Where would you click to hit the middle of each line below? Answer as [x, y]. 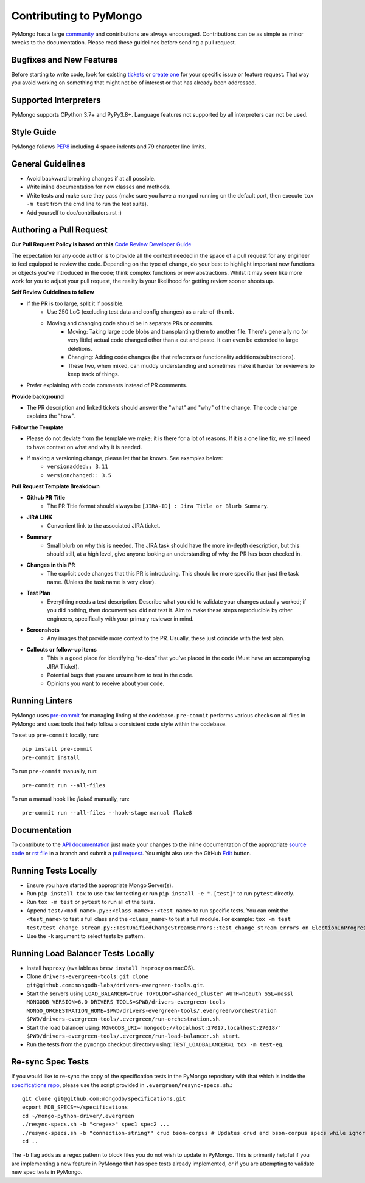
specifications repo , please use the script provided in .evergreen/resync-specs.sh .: [122, 1085]
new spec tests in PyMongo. [47, 1172]
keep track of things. [94, 374]
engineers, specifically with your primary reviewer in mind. [120, 619]
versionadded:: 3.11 [78, 467]
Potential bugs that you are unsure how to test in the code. [120, 675]
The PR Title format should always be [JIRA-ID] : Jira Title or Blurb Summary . [158, 506]
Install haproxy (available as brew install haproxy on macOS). [111, 968]
